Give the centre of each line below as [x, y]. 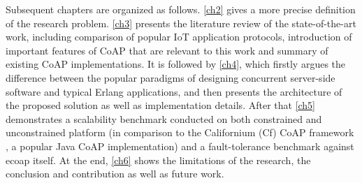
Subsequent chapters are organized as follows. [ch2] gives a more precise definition [181, 9]
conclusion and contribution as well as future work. [115, 174]
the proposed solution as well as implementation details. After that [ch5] [161, 105]
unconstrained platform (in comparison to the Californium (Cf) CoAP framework [180, 132]
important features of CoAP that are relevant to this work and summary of [167, 50]
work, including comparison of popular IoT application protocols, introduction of [179, 37]
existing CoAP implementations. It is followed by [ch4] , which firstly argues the [176, 64]
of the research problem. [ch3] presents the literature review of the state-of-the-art [181, 23]
